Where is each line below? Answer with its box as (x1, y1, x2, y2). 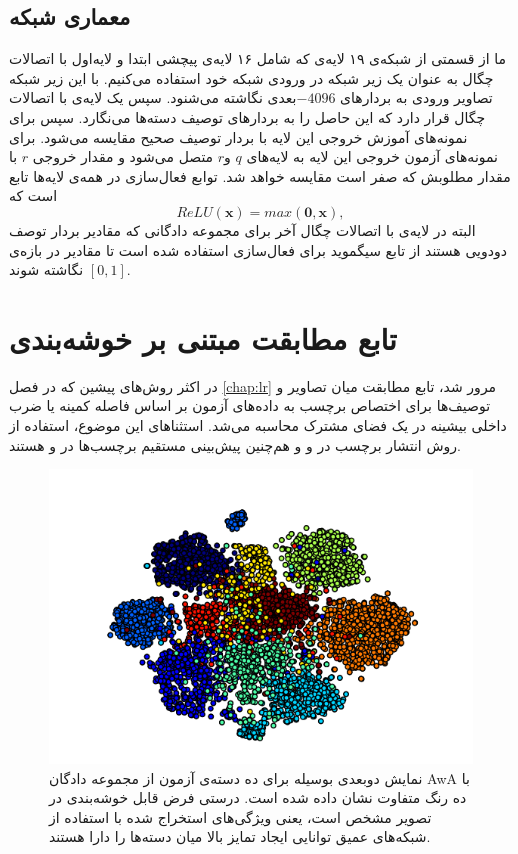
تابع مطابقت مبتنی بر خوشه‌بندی (9, 317, 397, 358)
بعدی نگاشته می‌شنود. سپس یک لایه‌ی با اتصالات (9, 87, 297, 108)
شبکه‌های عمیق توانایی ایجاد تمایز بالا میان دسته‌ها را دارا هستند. (49, 826, 431, 847)
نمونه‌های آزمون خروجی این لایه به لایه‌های (246, 146, 498, 167)
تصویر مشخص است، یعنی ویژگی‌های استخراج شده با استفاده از (49, 806, 432, 827)
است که (9, 185, 58, 206)
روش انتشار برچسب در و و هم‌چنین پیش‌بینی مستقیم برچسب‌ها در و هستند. (9, 434, 461, 455)
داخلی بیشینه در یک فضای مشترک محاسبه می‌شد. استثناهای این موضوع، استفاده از (9, 415, 507, 436)
